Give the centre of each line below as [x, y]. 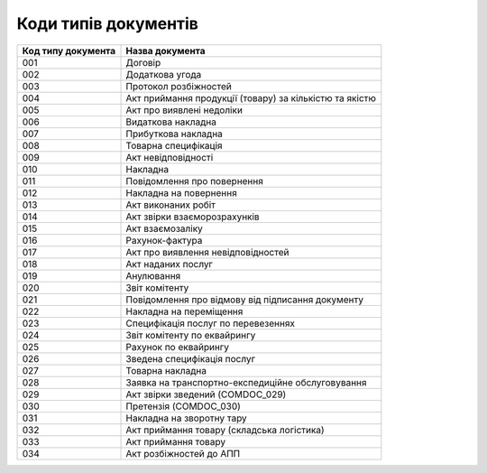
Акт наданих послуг [170, 264]
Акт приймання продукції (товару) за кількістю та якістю [251, 97]
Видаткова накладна [171, 122]
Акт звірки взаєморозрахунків [193, 217]
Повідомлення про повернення [194, 181]
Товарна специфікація [174, 145]
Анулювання [153, 275]
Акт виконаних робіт [171, 205]
